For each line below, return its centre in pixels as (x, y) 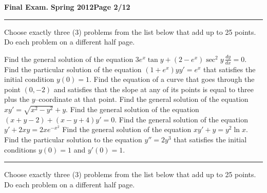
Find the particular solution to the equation (73, 139)
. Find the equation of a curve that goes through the (172, 79)
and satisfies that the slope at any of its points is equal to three (154, 89)
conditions (20, 149)
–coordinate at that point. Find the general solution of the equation (142, 99)
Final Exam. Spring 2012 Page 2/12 (67, 7)
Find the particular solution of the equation (73, 69)
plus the (17, 99)
